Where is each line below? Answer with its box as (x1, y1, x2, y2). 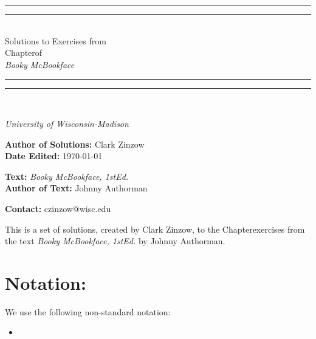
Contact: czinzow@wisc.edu (5, 202, 111, 214)
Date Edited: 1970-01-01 (5, 149, 103, 162)
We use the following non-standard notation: (5, 305, 171, 318)
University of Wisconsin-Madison (5, 117, 129, 129)
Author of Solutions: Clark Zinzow (5, 137, 145, 150)
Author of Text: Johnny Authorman (5, 182, 148, 194)
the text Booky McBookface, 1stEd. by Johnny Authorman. (5, 235, 225, 247)
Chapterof (5, 46, 43, 59)
